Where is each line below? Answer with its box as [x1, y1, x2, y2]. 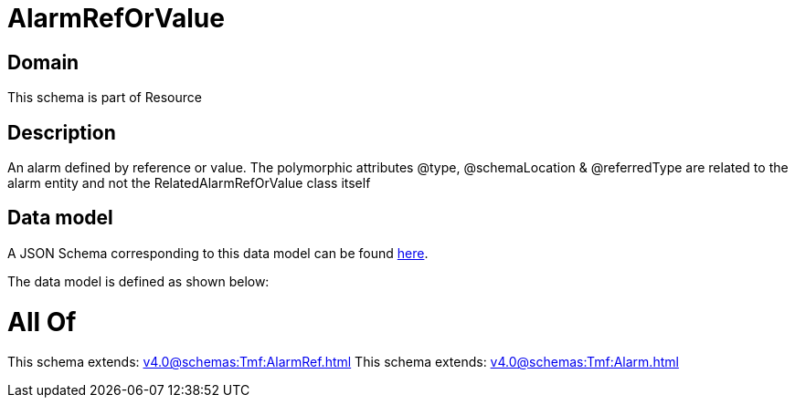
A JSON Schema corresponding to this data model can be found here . [7, 244, 429, 261]
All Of [7, 306, 77, 337]
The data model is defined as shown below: [7, 273, 270, 289]
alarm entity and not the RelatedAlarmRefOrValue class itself [7, 175, 371, 192]
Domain [7, 50, 79, 74]
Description [7, 120, 116, 144]
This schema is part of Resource [7, 89, 202, 106]
